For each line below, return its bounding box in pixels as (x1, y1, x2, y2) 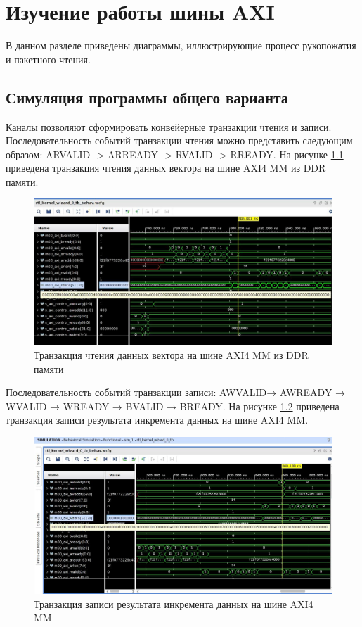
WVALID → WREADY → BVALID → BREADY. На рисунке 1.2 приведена (6, 398, 340, 413)
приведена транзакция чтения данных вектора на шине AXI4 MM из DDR (6, 160, 326, 175)
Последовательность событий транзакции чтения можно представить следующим (6, 133, 353, 148)
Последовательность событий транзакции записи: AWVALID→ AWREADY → (6, 385, 346, 400)
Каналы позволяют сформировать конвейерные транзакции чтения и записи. (6, 119, 332, 134)
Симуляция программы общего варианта (6, 86, 289, 108)
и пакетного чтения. (6, 51, 91, 66)
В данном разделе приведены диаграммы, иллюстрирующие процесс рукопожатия (6, 38, 356, 53)
